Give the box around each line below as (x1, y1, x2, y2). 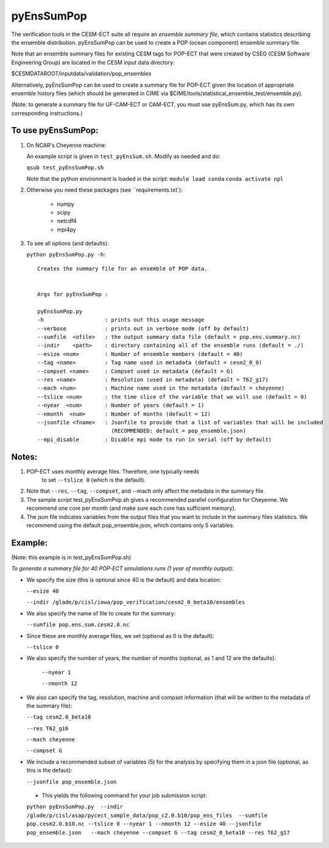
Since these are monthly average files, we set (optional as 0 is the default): (26, 632, 214, 639)
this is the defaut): (26, 767, 73, 774)
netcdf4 (57, 217, 77, 225)
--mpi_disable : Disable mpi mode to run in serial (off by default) (37, 436, 272, 443)
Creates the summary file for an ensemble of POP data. (37, 265, 208, 272)
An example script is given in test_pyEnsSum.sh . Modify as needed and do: (26, 153, 221, 160)
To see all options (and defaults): (26, 240, 109, 247)
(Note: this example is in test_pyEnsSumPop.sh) (11, 553, 132, 561)
